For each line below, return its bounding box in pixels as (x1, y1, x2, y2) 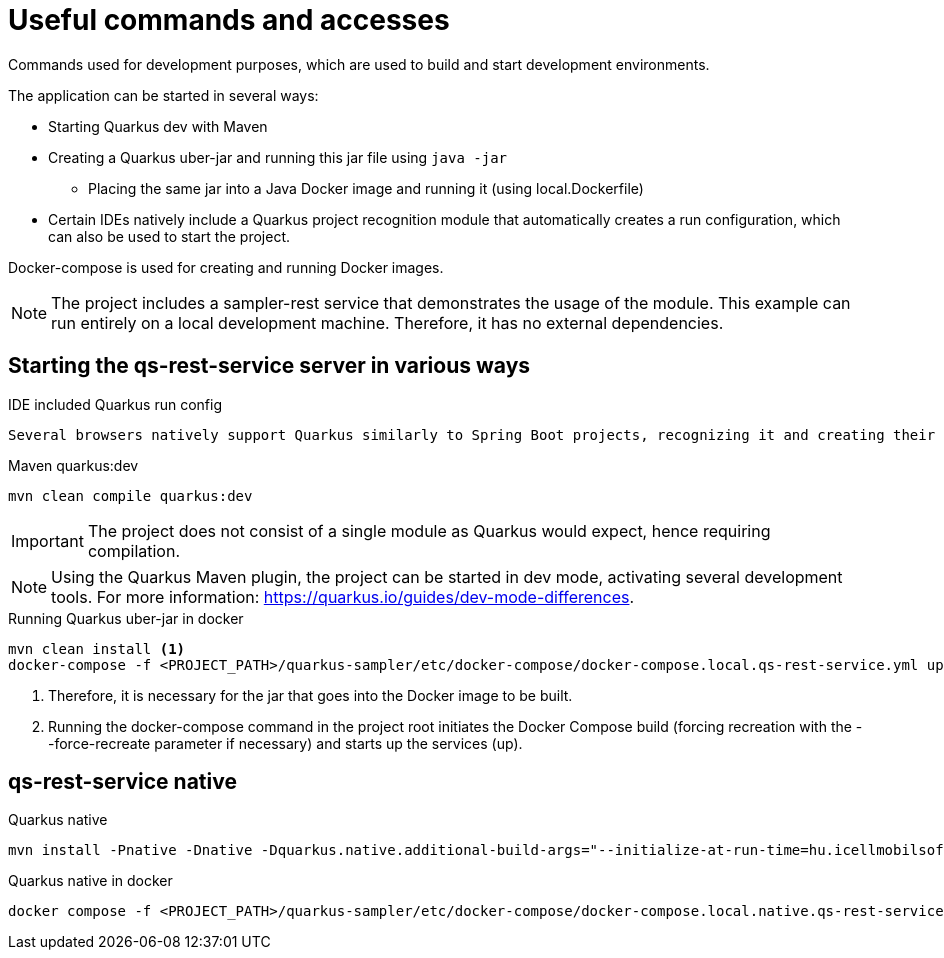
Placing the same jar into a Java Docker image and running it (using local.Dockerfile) (88, 179, 644, 197)
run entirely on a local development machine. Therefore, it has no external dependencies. (51, 312, 724, 333)
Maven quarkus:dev (8, 456, 139, 474)
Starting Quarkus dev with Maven (48, 117, 268, 135)
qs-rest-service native (8, 769, 237, 795)
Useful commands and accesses (8, 3, 450, 37)
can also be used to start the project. (48, 227, 290, 245)
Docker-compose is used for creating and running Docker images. (8, 258, 444, 276)
